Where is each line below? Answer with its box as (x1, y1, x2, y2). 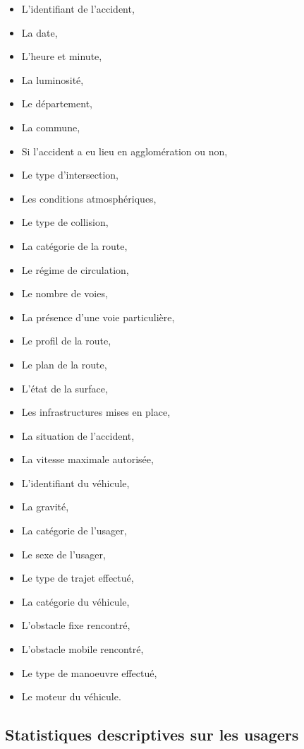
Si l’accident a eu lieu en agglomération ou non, (21, 143, 228, 158)
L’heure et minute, (21, 49, 102, 64)
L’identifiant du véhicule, (21, 475, 130, 490)
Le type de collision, (21, 215, 109, 229)
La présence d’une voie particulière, (21, 309, 175, 324)
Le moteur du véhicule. (21, 689, 121, 704)
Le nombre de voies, (21, 286, 108, 301)
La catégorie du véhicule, (21, 594, 130, 609)
